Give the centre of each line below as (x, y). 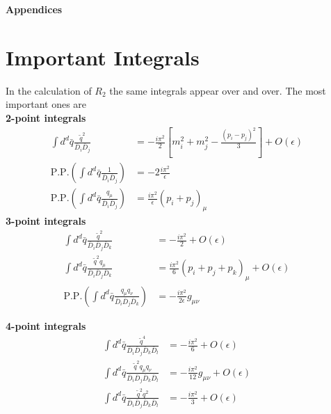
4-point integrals (46, 325)
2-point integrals (46, 117)
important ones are (46, 104)
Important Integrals (103, 57)
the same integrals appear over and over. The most (218, 90)
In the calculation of (49, 90)
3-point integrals (46, 221)
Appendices (34, 9)
